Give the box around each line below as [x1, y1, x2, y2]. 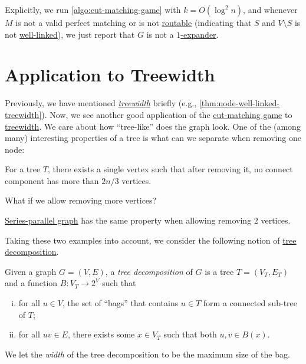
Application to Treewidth [5, 63, 215, 87]
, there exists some [67, 328, 135, 340]
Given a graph [5, 265, 57, 277]
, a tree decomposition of [105, 265, 193, 277]
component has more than [5, 174, 99, 186]
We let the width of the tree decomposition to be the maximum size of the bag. [5, 347, 290, 360]
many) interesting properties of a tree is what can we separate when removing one [5, 132, 301, 144]
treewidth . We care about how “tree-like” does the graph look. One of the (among [5, 120, 301, 132]
